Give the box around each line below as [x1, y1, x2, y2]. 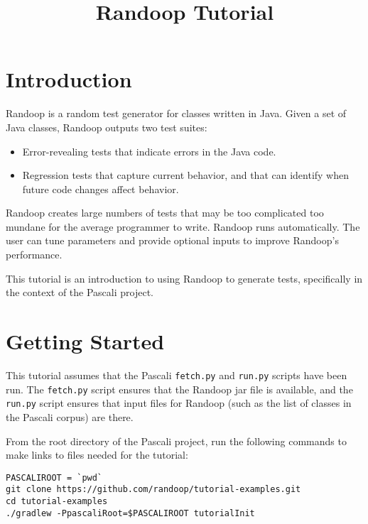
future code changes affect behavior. [22, 181, 179, 196]
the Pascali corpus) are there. [6, 409, 134, 424]
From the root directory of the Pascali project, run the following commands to [6, 433, 347, 448]
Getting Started [6, 327, 165, 356]
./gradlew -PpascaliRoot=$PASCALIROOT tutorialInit [6, 508, 255, 518]
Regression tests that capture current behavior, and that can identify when [22, 168, 350, 182]
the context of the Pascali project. [6, 285, 153, 300]
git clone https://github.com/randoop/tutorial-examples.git [6, 484, 301, 495]
